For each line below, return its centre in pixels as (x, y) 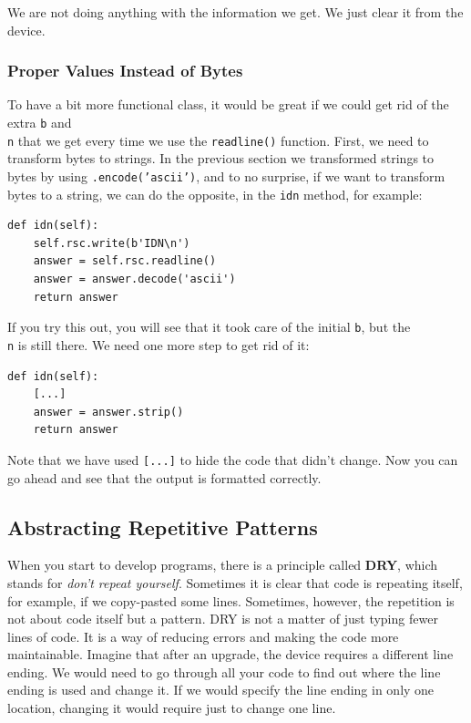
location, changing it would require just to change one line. (172, 708)
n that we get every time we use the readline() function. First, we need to (218, 140)
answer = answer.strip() (108, 412)
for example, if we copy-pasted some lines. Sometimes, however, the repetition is (231, 600)
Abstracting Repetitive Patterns (163, 527)
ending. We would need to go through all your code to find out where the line (224, 671)
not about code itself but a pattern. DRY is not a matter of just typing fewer (223, 619)
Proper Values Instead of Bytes (125, 71)
